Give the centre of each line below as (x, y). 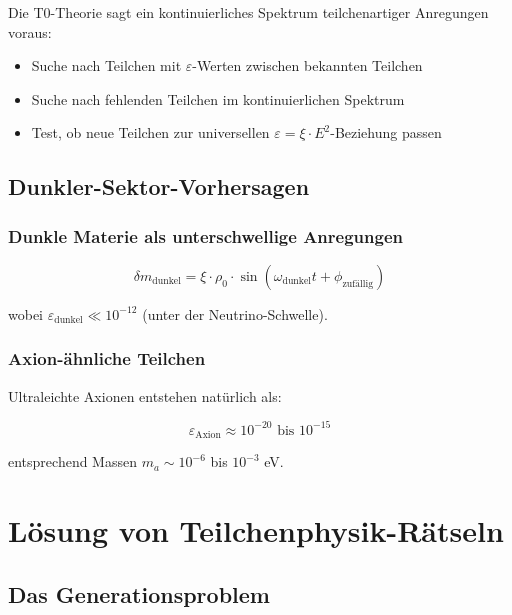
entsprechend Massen (72, 461)
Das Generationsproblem (139, 593)
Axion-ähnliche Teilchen (107, 358)
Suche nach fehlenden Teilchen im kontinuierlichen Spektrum (218, 98)
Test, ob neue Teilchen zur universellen (150, 132)
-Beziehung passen (386, 132)
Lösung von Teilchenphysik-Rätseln (256, 530)
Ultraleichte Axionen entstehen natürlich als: (145, 395)
